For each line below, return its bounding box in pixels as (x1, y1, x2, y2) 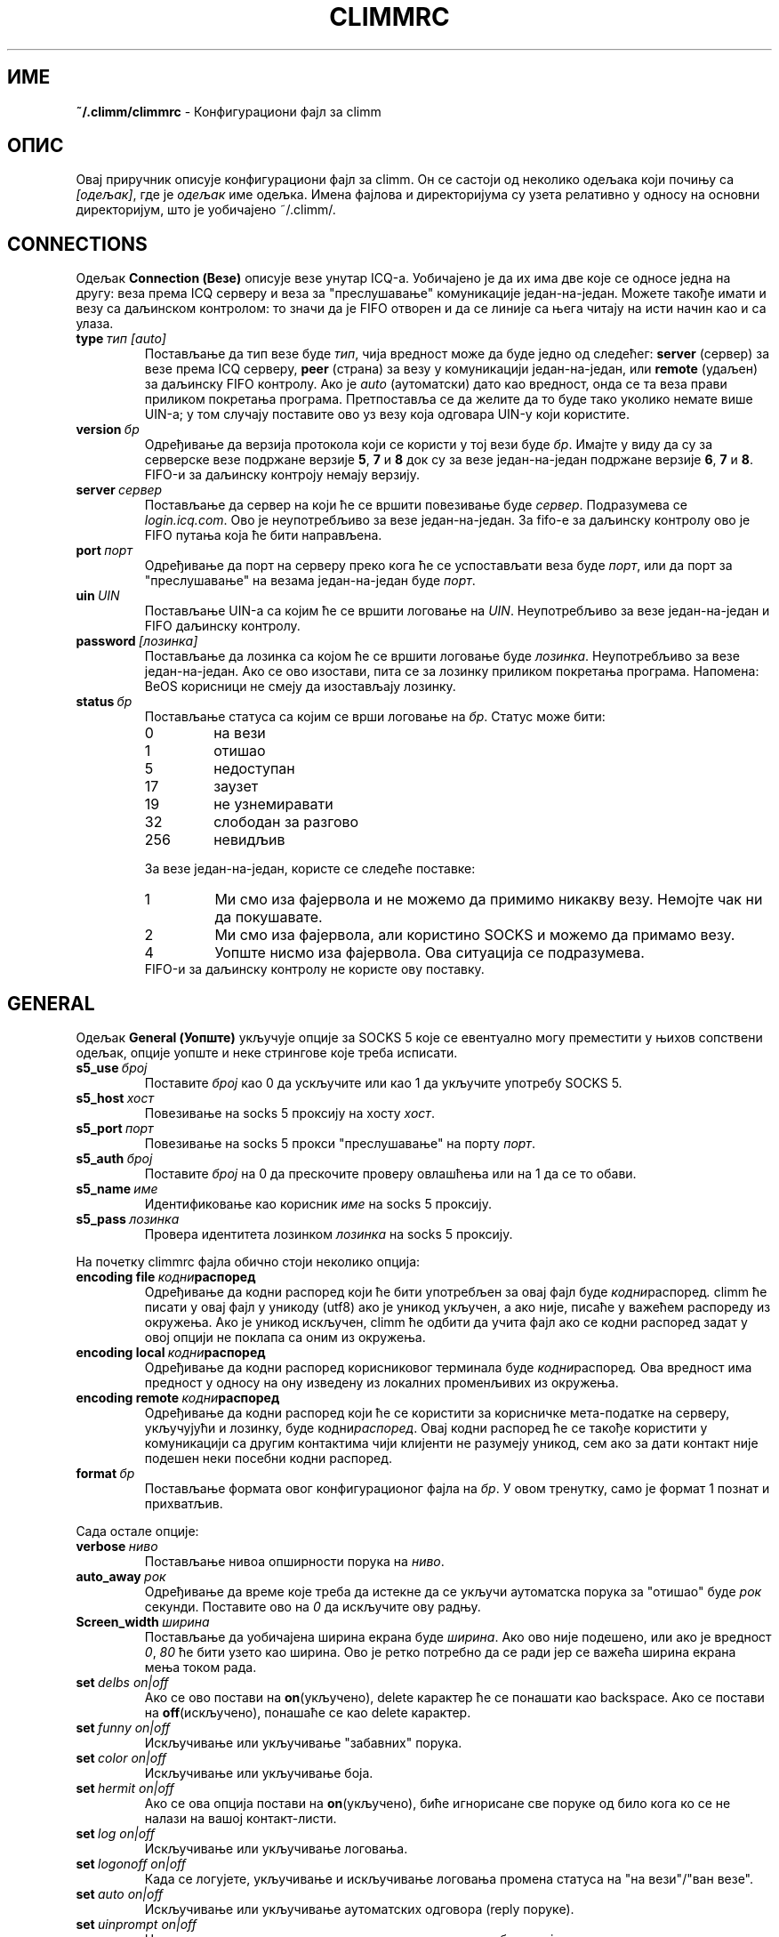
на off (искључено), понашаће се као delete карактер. (144, 1705, 471, 1721)
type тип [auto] (76, 331, 166, 347)
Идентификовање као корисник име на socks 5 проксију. (144, 1196, 493, 1212)
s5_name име (76, 1181, 158, 1197)
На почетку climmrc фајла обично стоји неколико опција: (76, 1254, 421, 1270)
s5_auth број (76, 1151, 153, 1167)
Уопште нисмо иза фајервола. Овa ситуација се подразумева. (214, 944, 645, 962)
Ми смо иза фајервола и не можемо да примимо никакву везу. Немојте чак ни (214, 890, 763, 909)
